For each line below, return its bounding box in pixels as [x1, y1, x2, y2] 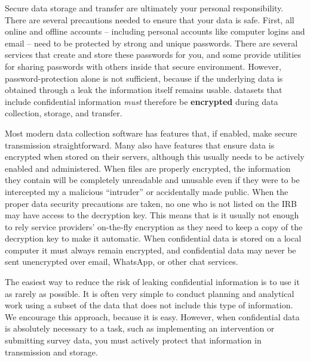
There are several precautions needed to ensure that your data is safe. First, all [5, 13, 294, 26]
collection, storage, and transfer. [5, 107, 122, 119]
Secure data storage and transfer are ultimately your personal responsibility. [5, 2, 284, 14]
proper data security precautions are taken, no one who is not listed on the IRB [5, 197, 297, 209]
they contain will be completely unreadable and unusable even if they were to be [5, 174, 300, 186]
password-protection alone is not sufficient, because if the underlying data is [5, 72, 283, 84]
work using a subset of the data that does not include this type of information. [5, 299, 293, 311]
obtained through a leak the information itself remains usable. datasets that [5, 83, 283, 96]
